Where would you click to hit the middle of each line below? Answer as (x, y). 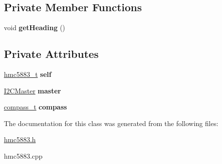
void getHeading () (35, 27)
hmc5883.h (20, 139)
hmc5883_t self (28, 74)
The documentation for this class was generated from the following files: (111, 123)
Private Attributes (51, 54)
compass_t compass (36, 107)
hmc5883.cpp (23, 155)
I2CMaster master (33, 90)
